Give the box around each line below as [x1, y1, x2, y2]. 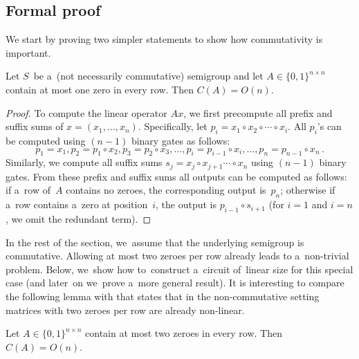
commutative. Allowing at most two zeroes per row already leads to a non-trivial [6, 248, 349, 263]
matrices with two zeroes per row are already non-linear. [6, 302, 245, 317]
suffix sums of [6, 119, 64, 134]
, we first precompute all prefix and [183, 105, 333, 120]
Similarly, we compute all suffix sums [6, 155, 163, 169]
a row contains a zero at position [6, 197, 148, 212]
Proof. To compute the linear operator [6, 105, 167, 120]
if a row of [6, 183, 50, 197]
